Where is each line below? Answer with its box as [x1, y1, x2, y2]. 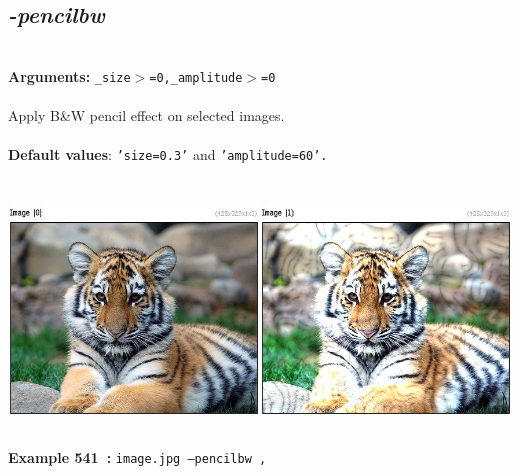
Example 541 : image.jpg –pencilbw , [8, 447, 267, 468]
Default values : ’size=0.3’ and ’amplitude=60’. [8, 144, 328, 165]
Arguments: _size [8, 65, 131, 86]
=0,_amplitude [149, 70, 243, 85]
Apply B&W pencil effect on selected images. [8, 105, 285, 126]
